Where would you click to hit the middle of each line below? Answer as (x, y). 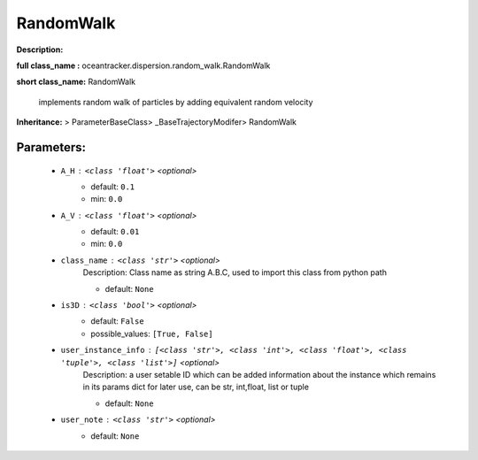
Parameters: (51, 147)
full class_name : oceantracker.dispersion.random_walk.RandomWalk (143, 65)
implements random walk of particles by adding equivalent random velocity (176, 102)
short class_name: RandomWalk (76, 82)
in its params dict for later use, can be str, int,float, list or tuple (196, 387)
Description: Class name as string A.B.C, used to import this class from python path (235, 272)
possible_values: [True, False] (152, 333)
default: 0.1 (113, 187)
